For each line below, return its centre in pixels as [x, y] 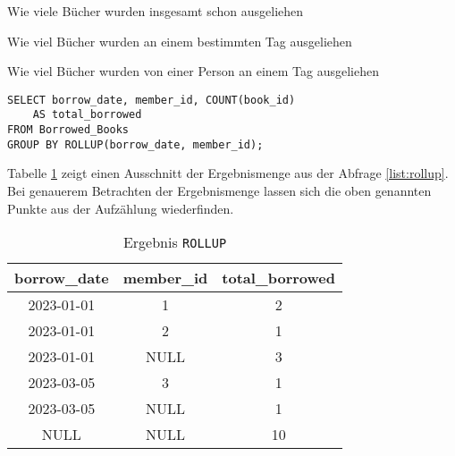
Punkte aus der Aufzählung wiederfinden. [121, 208]
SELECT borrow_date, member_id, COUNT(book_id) [152, 100]
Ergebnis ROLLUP [175, 242]
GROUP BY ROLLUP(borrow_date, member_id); [135, 144]
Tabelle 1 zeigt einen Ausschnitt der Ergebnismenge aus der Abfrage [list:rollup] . [228, 173]
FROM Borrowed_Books [68, 130]
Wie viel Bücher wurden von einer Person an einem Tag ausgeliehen [194, 71]
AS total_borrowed [87, 115]
